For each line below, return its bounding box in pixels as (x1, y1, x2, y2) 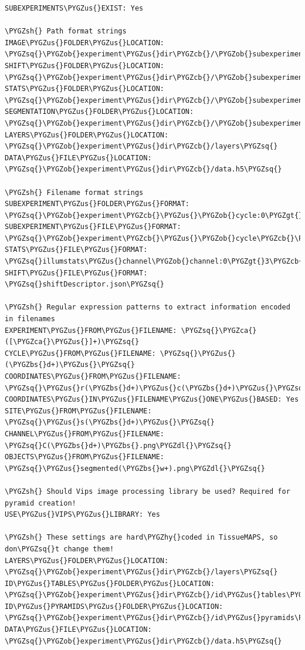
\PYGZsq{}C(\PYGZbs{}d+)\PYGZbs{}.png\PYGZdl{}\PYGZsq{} (5, 441, 232, 450)
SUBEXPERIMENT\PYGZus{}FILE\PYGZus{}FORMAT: (5, 223, 181, 231)
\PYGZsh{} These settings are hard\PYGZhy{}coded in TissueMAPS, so (5, 533, 278, 542)
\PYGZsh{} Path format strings (5, 27, 127, 36)
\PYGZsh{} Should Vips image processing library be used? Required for (5, 487, 290, 496)
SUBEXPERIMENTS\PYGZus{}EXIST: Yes (5, 4, 144, 12)
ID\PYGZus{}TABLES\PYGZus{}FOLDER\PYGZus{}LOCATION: (5, 579, 215, 588)
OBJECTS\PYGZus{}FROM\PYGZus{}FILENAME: (5, 453, 165, 462)
